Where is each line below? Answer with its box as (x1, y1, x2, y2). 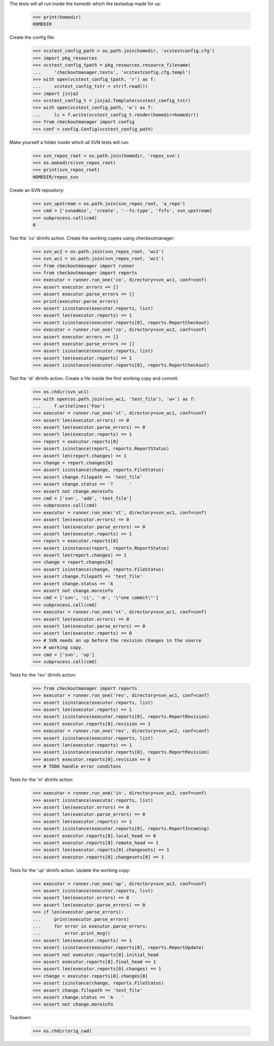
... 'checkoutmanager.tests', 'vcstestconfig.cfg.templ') (32, 69, 191, 75)
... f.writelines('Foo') (32, 403, 106, 409)
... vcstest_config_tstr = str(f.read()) (32, 84, 148, 89)
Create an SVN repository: (9, 187, 64, 193)
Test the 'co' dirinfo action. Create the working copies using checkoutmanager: (9, 235, 175, 241)
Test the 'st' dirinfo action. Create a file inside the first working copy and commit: (9, 376, 179, 382)
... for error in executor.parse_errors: (32, 924, 148, 929)
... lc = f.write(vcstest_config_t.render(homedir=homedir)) (32, 112, 199, 118)
